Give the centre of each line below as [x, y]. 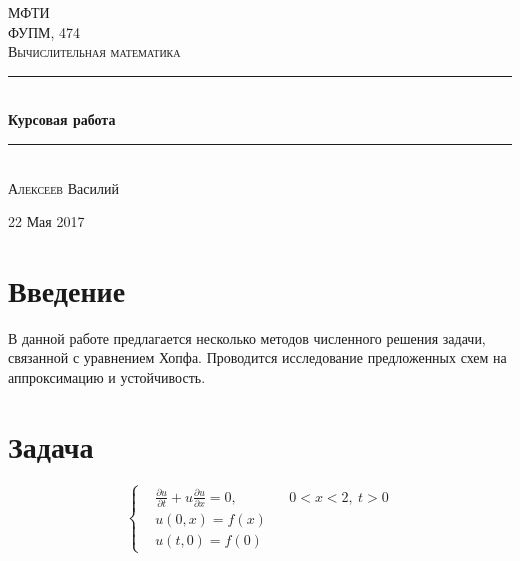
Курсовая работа [62, 119]
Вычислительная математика [94, 51]
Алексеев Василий [63, 187]
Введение [67, 289]
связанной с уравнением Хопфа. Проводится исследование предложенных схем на [257, 357]
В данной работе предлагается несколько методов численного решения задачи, [247, 337]
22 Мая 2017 [46, 221]
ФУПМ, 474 [44, 31]
